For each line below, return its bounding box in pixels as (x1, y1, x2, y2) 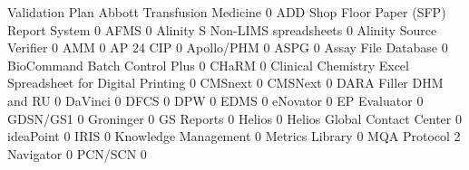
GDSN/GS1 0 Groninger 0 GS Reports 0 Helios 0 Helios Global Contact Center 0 (7, 109, 462, 127)
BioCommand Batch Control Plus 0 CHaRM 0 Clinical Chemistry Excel (7, 55, 409, 74)
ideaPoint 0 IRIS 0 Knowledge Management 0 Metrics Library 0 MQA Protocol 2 (7, 127, 461, 146)
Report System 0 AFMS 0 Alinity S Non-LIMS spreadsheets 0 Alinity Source (7, 20, 437, 39)
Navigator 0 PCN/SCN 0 (7, 144, 147, 163)
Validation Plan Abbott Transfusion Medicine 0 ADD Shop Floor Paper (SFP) (7, 3, 446, 21)
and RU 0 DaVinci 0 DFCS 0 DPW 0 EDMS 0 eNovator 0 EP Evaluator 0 (7, 90, 424, 109)
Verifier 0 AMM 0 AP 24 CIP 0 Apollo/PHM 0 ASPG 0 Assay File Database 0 (7, 38, 448, 57)
